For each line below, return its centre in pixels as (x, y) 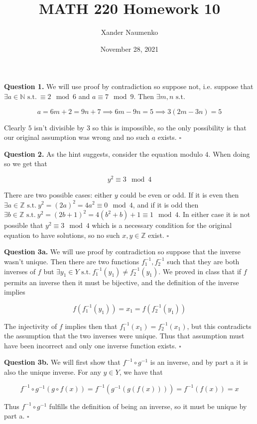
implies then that (91, 326)
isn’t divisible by (59, 127)
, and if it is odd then (166, 204)
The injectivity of (31, 326)
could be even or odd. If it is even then (180, 194)
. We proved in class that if (200, 271)
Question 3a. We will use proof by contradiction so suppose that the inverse (122, 252)
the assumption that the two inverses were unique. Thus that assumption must (124, 336)
